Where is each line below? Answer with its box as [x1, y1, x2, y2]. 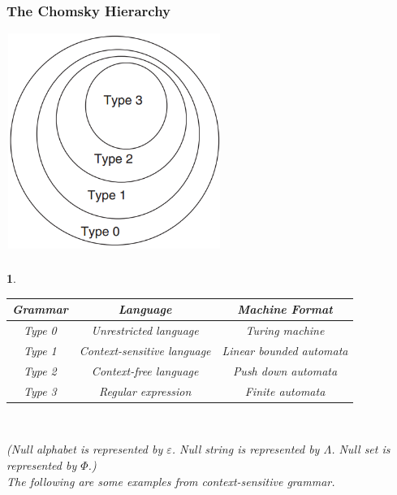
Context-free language [91, 362, 199, 379]
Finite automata [244, 382, 326, 399]
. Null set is [331, 441, 391, 458]
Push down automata [232, 362, 338, 379]
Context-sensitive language [79, 342, 211, 359]
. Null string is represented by [171, 441, 320, 458]
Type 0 [23, 322, 57, 339]
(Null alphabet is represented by [6, 441, 163, 458]
